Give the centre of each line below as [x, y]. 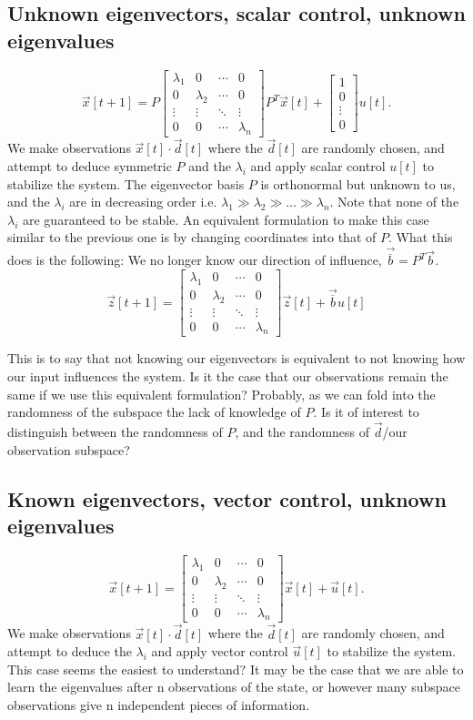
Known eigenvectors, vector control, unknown [227, 498]
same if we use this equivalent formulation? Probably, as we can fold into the [221, 394]
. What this [420, 237]
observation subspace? [69, 449]
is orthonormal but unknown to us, [358, 183]
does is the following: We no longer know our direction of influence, [195, 260]
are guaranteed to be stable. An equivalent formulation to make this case [226, 219]
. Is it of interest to [366, 412]
